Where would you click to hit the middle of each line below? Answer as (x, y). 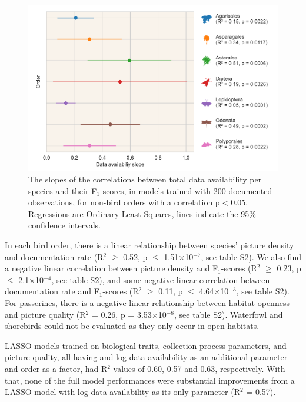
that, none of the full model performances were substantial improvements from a (150, 380)
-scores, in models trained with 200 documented (186, 190)
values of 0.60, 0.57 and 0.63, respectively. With (199, 369)
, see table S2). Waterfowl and (229, 314)
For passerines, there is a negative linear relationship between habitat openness (147, 303)
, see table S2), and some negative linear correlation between (161, 279)
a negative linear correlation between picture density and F (112, 268)
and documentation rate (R (54, 256)
